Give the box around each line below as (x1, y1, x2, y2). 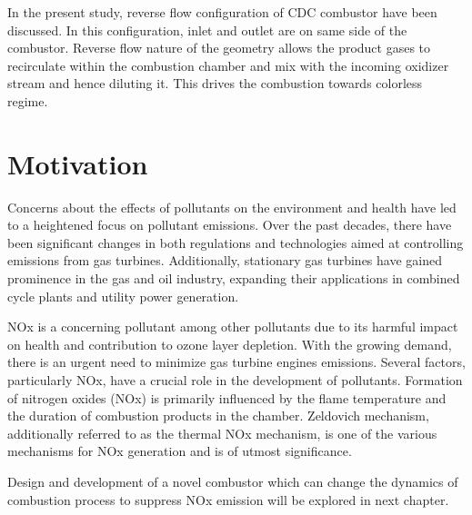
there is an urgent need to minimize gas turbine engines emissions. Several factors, (7, 352, 466, 371)
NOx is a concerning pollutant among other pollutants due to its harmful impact (7, 317, 458, 336)
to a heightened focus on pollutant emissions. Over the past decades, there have (7, 215, 452, 234)
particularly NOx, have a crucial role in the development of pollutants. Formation (7, 371, 463, 390)
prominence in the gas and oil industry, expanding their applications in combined (7, 269, 460, 288)
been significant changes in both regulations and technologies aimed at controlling (7, 233, 464, 252)
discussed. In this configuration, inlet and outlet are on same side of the (7, 20, 407, 39)
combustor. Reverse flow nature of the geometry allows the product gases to (7, 38, 431, 57)
